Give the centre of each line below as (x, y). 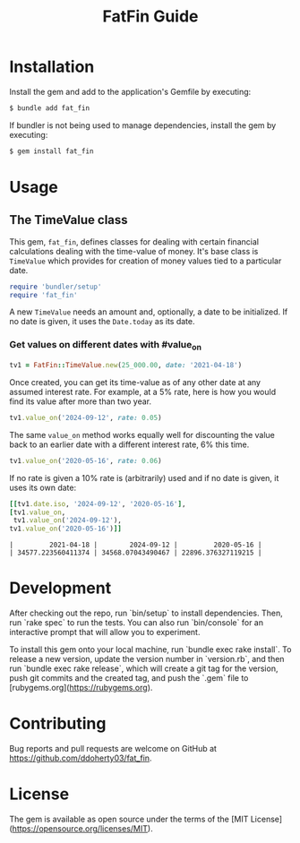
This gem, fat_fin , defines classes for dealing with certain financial (134, 241)
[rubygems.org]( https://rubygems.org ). (81, 688)
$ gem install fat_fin (51, 151)
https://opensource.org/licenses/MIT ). (83, 828)
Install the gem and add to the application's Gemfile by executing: (130, 91)
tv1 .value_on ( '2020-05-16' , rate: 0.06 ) (86, 460)
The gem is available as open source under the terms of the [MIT (129, 819)
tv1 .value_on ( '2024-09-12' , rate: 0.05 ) (86, 417)
